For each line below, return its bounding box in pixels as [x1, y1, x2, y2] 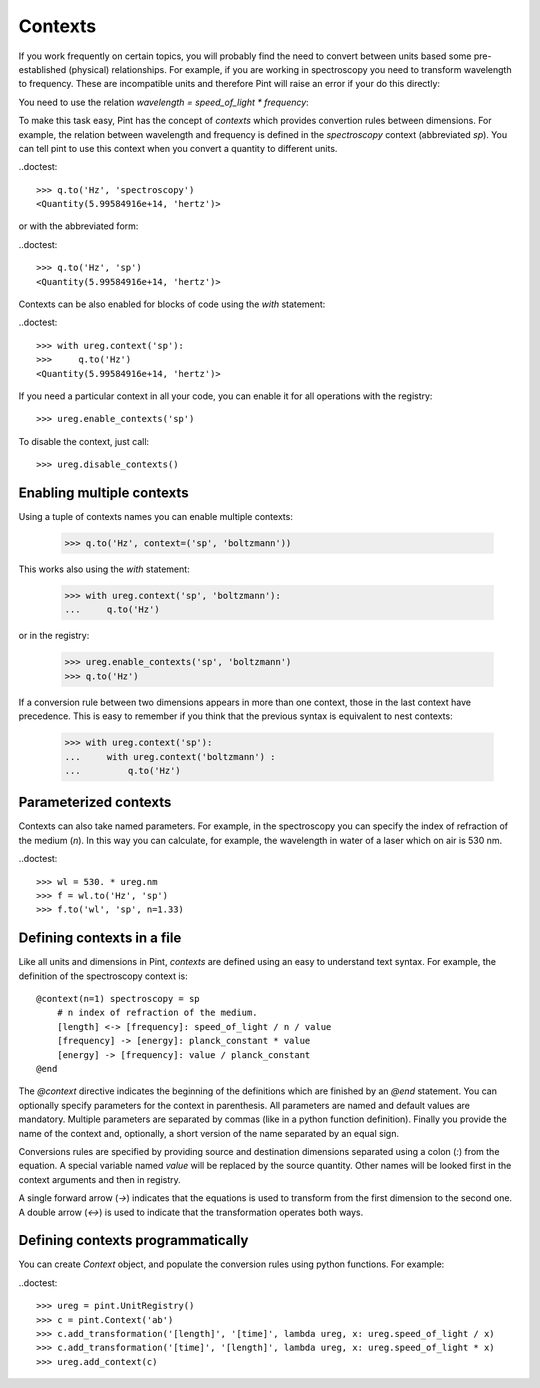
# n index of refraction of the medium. [56, 1007, 259, 1019]
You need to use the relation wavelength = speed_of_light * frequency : [18, 96, 309, 108]
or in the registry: [18, 630, 90, 642]
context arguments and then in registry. [18, 1173, 182, 1185]
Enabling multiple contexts [18, 484, 189, 501]
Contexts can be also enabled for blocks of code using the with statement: [18, 298, 326, 310]
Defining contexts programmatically [18, 1232, 249, 1249]
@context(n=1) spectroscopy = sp [36, 993, 200, 1005]
